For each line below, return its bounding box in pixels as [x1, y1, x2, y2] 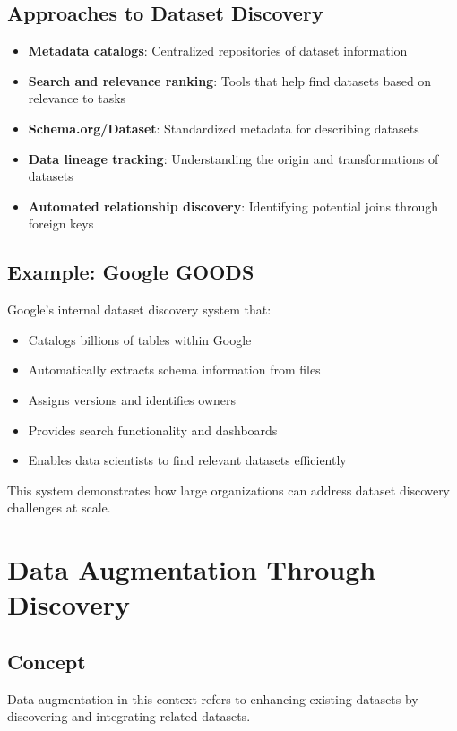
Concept [7, 647, 86, 675]
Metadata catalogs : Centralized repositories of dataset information [28, 41, 408, 60]
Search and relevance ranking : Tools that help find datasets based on [28, 71, 432, 90]
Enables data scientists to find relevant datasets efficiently [28, 451, 347, 469]
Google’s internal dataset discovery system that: [7, 300, 272, 319]
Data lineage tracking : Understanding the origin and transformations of [28, 149, 439, 168]
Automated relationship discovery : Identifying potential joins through [28, 196, 439, 215]
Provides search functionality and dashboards [28, 420, 278, 439]
